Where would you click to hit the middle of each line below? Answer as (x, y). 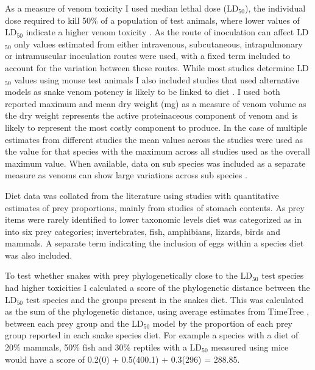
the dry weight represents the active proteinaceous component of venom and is (151, 115)
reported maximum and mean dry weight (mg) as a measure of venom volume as (156, 103)
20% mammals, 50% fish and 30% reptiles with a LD (104, 347)
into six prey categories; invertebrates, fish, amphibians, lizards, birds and (143, 231)
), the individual (275, 8)
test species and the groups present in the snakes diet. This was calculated (165, 299)
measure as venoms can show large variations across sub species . (126, 175)
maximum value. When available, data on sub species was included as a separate (155, 163)
